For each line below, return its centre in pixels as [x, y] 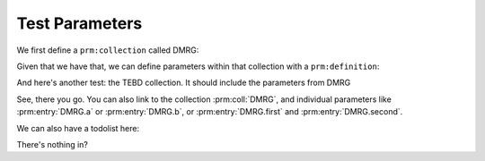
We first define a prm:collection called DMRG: [108, 50]
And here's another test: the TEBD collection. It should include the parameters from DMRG [184, 83]
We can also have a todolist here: [78, 128]
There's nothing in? [53, 144]
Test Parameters [79, 23]
